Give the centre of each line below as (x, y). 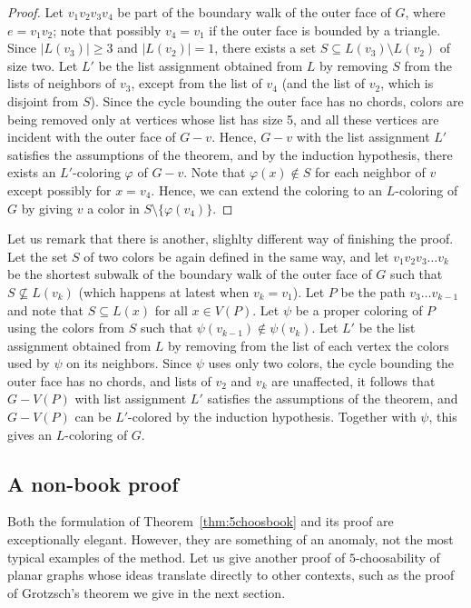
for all (171, 309)
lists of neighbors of (62, 83)
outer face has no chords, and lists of (109, 380)
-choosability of (397, 557)
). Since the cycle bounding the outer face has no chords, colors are (277, 100)
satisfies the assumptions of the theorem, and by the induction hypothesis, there (230, 154)
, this (443, 417)
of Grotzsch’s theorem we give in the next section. (147, 592)
